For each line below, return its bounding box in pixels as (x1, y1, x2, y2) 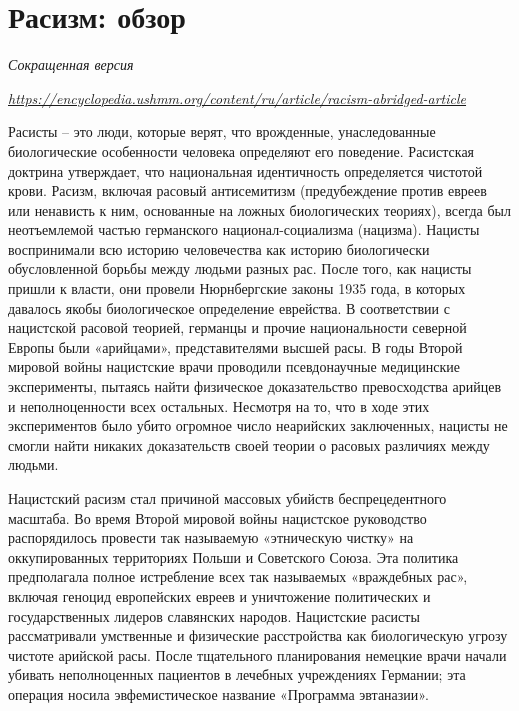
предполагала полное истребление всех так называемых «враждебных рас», (8, 566, 468, 587)
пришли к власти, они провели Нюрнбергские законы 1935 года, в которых (8, 278, 466, 299)
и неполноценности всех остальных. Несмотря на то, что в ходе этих (8, 395, 430, 416)
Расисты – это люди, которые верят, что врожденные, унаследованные (8, 121, 436, 142)
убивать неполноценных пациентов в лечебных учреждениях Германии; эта (8, 664, 466, 685)
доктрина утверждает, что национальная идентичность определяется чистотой (8, 160, 483, 181)
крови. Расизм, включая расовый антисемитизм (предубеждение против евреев (8, 180, 487, 201)
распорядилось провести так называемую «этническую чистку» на (8, 527, 414, 548)
